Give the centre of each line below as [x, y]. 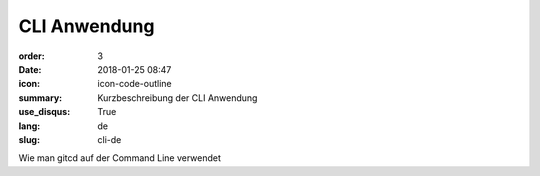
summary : [40, 97]
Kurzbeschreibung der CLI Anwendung [177, 97]
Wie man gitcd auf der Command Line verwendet [120, 158]
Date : [30, 69]
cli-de [109, 139]
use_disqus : [44, 112]
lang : [29, 126]
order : [31, 56]
